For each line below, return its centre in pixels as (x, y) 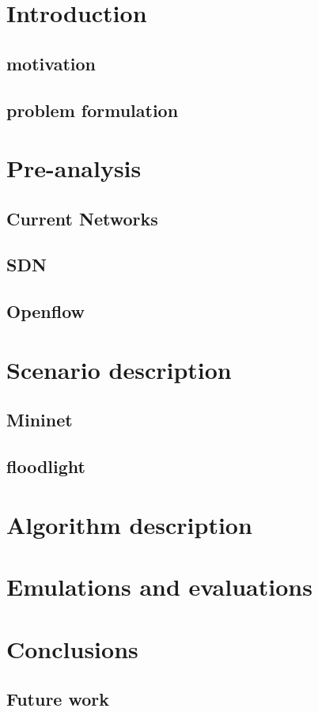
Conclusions (72, 648)
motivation (51, 63)
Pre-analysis (74, 168)
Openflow (45, 311)
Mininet (40, 420)
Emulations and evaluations (159, 587)
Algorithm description (129, 524)
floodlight (46, 466)
